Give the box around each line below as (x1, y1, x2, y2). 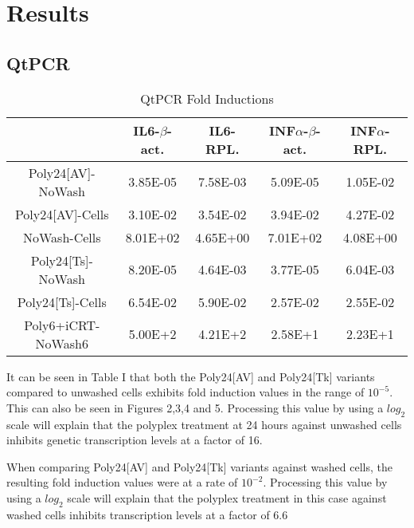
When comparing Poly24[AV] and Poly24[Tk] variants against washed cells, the (6, 458, 393, 475)
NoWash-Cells (22, 227, 101, 246)
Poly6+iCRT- (24, 315, 100, 334)
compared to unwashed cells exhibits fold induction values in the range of (6, 384, 365, 400)
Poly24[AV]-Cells (14, 204, 109, 223)
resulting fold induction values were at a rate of (6, 474, 238, 491)
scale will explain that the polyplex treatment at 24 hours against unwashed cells (6, 416, 402, 432)
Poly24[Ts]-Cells (17, 292, 107, 311)
